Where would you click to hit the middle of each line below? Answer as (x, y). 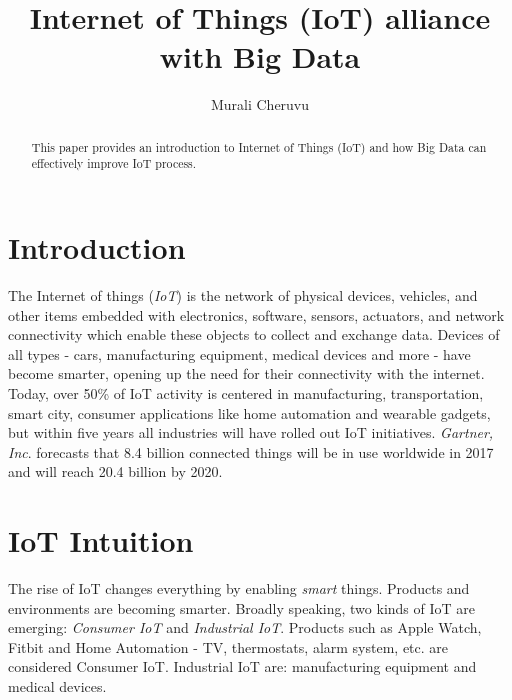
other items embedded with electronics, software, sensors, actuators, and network (256, 314)
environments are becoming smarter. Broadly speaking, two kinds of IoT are (241, 607)
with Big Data (260, 56)
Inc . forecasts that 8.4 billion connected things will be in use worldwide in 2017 (251, 451)
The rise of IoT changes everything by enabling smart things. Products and (239, 588)
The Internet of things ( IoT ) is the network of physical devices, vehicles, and (243, 294)
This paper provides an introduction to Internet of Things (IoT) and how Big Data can (259, 146)
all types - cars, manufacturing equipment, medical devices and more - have (239, 353)
